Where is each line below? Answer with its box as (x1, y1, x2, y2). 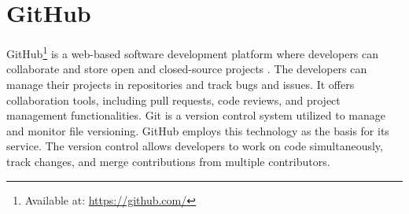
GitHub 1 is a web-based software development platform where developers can (6, 43, 379, 61)
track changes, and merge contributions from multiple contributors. (6, 153, 330, 169)
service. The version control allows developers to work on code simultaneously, (6, 138, 383, 154)
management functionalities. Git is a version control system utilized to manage (6, 107, 385, 124)
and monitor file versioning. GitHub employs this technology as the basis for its (6, 122, 389, 138)
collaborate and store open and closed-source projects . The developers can (6, 61, 367, 77)
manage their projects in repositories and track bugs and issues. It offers (6, 76, 355, 92)
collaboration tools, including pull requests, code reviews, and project (6, 91, 341, 108)
